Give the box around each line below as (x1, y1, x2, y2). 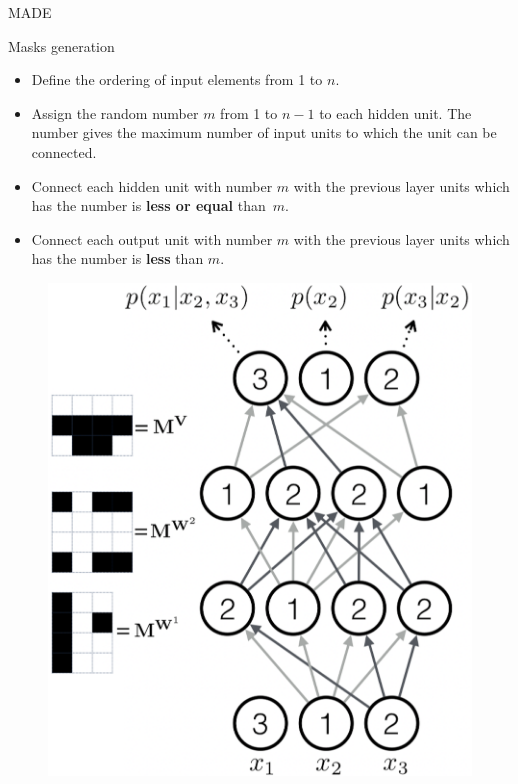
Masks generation (8, 35, 115, 56)
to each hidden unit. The (319, 102, 472, 123)
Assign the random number (31, 102, 199, 123)
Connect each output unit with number (31, 228, 273, 249)
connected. (31, 141, 97, 162)
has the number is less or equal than (31, 195, 266, 216)
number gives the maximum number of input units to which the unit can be (31, 122, 497, 143)
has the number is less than (31, 248, 204, 269)
